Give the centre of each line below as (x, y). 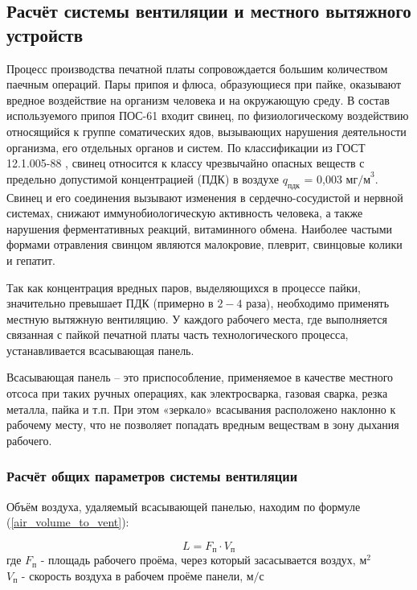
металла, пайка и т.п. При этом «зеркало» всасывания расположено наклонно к (201, 408)
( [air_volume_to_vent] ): (68, 522)
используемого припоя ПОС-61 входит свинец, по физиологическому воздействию (208, 116)
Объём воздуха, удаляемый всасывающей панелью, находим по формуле (184, 506)
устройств (45, 34)
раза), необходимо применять (318, 303)
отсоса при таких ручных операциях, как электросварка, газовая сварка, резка (197, 393)
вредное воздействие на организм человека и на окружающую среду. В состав (198, 99)
